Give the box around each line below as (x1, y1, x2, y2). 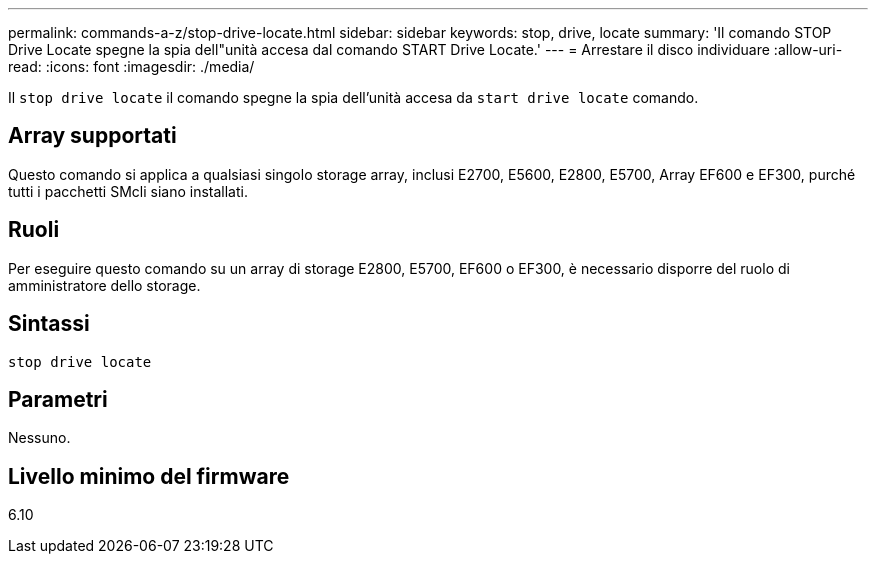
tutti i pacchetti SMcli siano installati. (8, 182, 248, 200)
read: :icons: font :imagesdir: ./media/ (8, 58, 255, 75)
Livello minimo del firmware (8, 463, 290, 489)
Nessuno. (8, 429, 71, 447)
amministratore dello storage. (8, 276, 201, 294)
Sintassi (8, 311, 90, 337)
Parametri (8, 386, 108, 412)
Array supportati (8, 123, 177, 149)
